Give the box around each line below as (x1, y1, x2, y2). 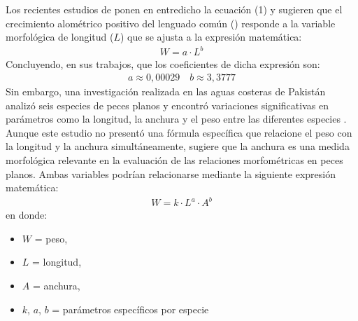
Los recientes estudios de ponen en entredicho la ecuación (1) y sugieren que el (6, 2, 343, 16)
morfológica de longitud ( (6, 29, 114, 44)
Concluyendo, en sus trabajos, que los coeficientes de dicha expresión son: (6, 57, 320, 71)
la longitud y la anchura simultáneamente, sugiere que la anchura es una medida (6, 139, 350, 153)
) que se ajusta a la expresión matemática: (120, 29, 302, 44)
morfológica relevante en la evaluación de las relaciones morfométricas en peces (6, 152, 343, 167)
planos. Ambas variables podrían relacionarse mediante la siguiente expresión (6, 166, 336, 181)
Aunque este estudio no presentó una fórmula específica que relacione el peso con (6, 125, 352, 139)
